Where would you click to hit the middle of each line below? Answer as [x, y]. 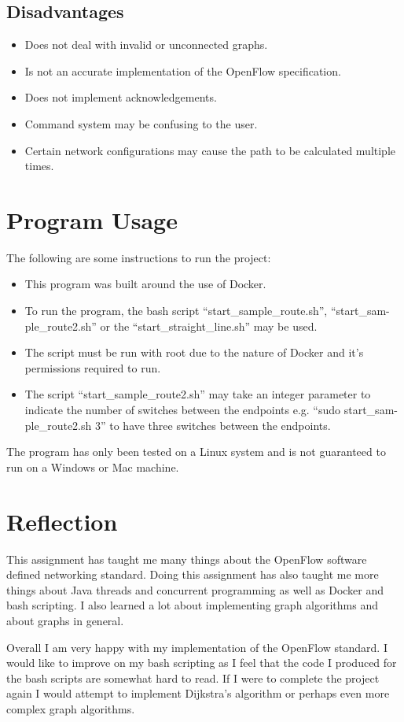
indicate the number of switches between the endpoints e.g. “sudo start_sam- [211, 410]
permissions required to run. [93, 367]
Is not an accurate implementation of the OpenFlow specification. [183, 70]
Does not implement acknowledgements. [121, 97]
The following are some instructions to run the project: [139, 257]
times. [39, 166]
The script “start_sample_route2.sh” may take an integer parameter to [198, 394]
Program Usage [92, 219]
